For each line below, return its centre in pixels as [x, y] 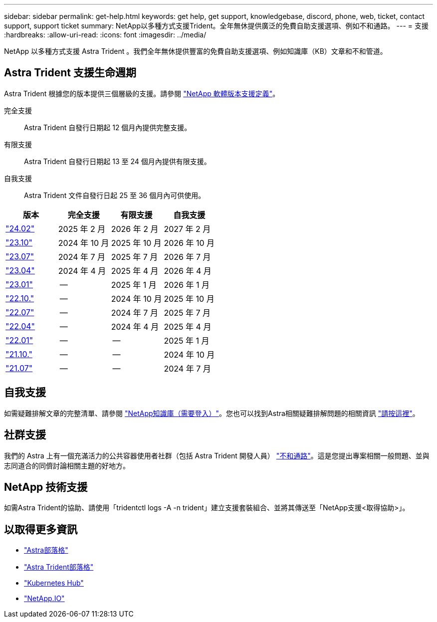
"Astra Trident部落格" [59, 567]
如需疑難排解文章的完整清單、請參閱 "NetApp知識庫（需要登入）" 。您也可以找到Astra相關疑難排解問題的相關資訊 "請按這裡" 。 [212, 413]
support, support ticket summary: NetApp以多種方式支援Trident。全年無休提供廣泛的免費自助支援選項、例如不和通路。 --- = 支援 [216, 26]
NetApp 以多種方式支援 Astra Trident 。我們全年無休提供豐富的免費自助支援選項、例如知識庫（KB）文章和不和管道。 [196, 51]
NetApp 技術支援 [46, 487]
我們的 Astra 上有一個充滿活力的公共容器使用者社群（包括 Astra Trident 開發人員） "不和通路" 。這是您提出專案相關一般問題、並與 [217, 455]
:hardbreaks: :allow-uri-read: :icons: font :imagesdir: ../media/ [105, 35]
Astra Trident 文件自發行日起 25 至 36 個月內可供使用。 [115, 195]
